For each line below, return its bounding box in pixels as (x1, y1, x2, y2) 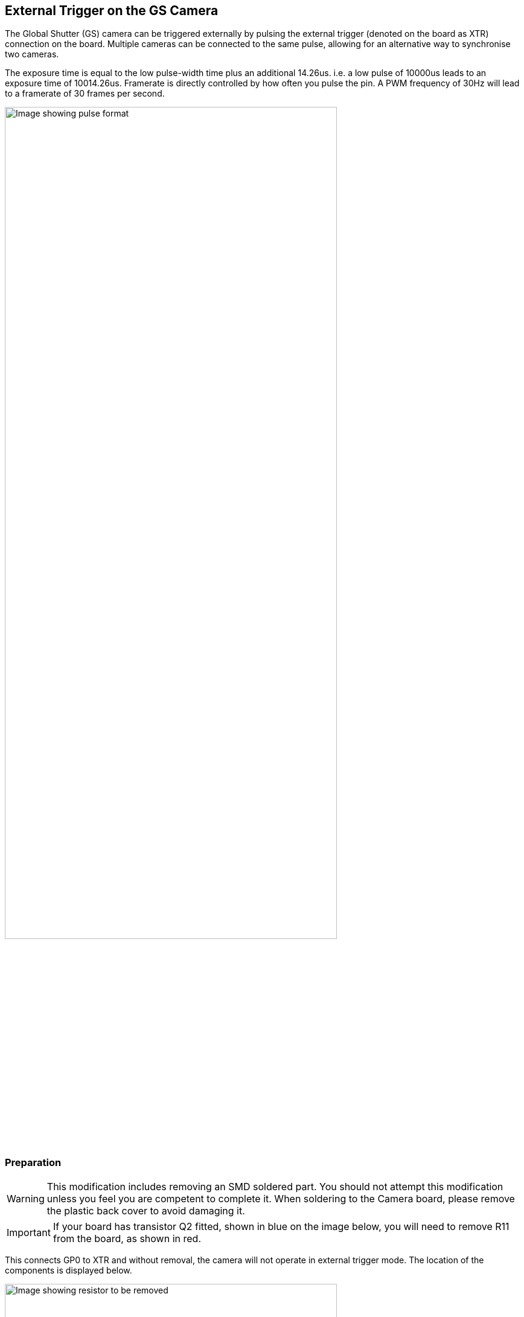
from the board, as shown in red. (53, 1232, 201, 1245)
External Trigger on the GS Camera (5, 3, 219, 18)
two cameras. (5, 49, 59, 60)
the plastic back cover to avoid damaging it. (46, 1204, 245, 1217)
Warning (7, 1192, 45, 1205)
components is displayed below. (5, 1264, 132, 1275)
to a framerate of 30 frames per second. (5, 88, 165, 99)
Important (7, 1226, 51, 1238)
